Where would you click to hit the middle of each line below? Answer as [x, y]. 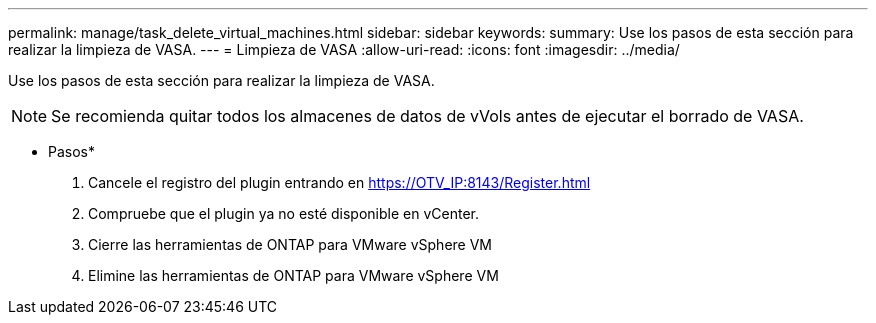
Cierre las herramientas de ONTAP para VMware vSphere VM [290, 244]
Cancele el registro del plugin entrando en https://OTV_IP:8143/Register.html [339, 182]
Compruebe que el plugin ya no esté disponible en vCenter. [283, 213]
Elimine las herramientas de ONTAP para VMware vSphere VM [293, 275]
